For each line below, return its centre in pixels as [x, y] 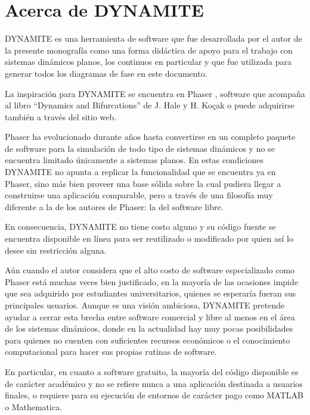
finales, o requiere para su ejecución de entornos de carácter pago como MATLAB [154, 395]
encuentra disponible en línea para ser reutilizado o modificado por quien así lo [149, 238]
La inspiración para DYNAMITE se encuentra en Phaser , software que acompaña [155, 93]
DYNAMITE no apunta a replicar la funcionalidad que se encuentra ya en [140, 172]
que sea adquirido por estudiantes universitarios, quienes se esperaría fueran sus [151, 293]
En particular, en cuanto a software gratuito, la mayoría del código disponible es [152, 371]
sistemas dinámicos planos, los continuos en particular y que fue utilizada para [148, 62]
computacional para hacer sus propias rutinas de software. [111, 352]
